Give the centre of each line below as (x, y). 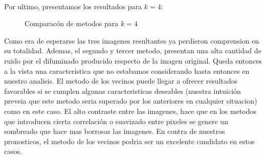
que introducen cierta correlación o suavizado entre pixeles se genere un (116, 121)
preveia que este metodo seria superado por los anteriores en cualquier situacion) (131, 101)
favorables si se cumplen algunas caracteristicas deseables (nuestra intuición (123, 91)
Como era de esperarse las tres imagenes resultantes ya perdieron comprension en (132, 40)
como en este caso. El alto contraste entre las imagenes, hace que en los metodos (130, 111)
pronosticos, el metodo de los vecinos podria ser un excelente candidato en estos (129, 141)
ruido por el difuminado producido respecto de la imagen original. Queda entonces (133, 60)
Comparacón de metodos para (72, 23)
